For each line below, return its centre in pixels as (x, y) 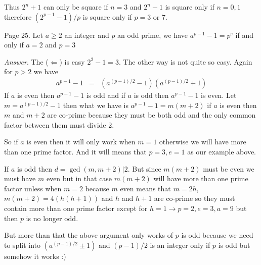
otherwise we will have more (203, 142)
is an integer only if (180, 245)
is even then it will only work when (81, 142)
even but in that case (79, 178)
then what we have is (96, 105)
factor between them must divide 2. (59, 124)
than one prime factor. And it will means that (75, 151)
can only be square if (76, 7)
